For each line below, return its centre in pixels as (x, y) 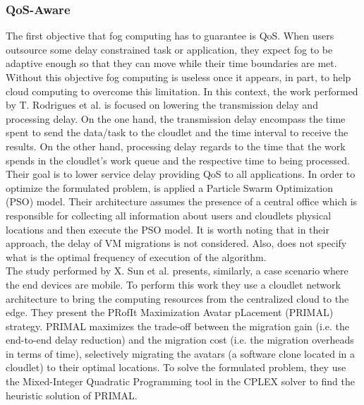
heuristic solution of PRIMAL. (72, 395)
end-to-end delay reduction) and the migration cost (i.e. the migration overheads (180, 340)
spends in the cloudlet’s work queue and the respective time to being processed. (178, 160)
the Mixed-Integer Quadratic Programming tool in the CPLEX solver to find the (180, 381)
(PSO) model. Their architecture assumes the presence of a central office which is (182, 201)
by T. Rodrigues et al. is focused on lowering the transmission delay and (162, 105)
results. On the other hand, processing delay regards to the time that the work (176, 146)
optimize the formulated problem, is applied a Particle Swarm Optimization (170, 187)
